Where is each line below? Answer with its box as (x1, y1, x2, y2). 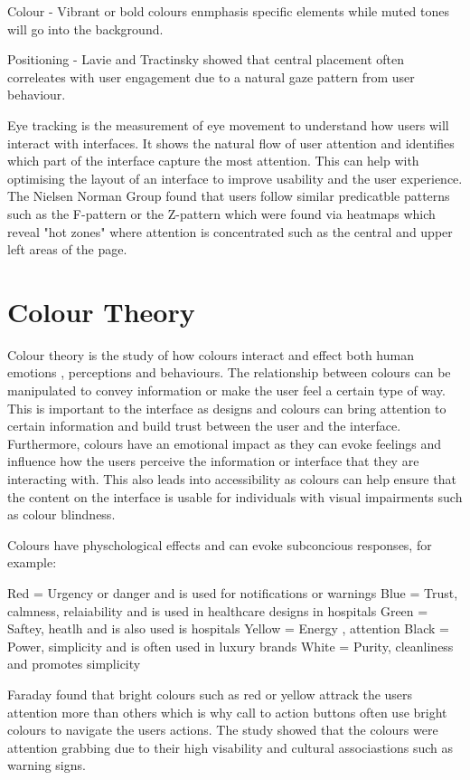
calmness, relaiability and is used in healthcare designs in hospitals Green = (7, 601, 428, 620)
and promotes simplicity (7, 654, 141, 673)
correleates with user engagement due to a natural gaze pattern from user (7, 67, 415, 86)
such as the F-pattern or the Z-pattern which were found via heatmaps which (7, 204, 436, 223)
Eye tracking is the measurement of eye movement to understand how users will (7, 115, 449, 134)
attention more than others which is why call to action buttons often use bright (7, 702, 447, 721)
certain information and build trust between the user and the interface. (7, 416, 401, 435)
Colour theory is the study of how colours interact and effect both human (7, 345, 414, 364)
